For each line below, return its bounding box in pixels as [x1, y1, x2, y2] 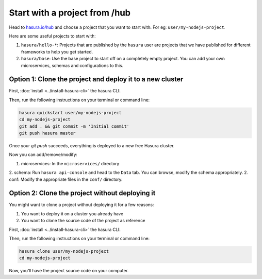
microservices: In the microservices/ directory [21, 160, 120, 166]
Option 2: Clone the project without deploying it [9, 189, 156, 197]
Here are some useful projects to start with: [9, 33, 96, 39]
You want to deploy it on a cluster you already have [21, 210, 124, 216]
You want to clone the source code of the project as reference [21, 218, 146, 224]
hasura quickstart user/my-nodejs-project [19, 110, 122, 115]
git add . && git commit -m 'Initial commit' [19, 123, 130, 129]
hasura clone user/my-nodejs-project [19, 248, 109, 254]
